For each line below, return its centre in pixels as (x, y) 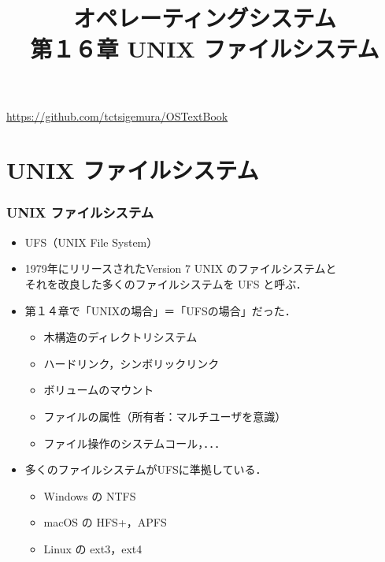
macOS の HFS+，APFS (105, 522)
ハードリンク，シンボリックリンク (131, 363)
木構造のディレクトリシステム (120, 337)
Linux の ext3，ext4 (93, 548)
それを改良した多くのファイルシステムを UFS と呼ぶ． (166, 283)
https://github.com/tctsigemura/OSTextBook (117, 115)
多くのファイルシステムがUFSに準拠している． (146, 469)
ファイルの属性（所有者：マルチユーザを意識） (165, 416)
